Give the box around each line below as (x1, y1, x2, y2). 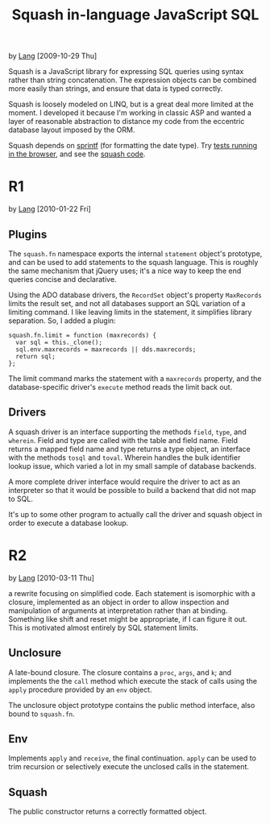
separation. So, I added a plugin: (8, 316, 116, 325)
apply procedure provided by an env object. (8, 685, 152, 694)
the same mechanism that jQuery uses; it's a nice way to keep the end (8, 266, 242, 275)
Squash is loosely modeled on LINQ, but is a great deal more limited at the (8, 99, 254, 110)
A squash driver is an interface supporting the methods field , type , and (8, 427, 247, 437)
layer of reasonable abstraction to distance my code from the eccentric (8, 117, 245, 126)
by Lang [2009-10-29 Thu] (8, 51, 98, 61)
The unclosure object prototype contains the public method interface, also (8, 700, 255, 710)
